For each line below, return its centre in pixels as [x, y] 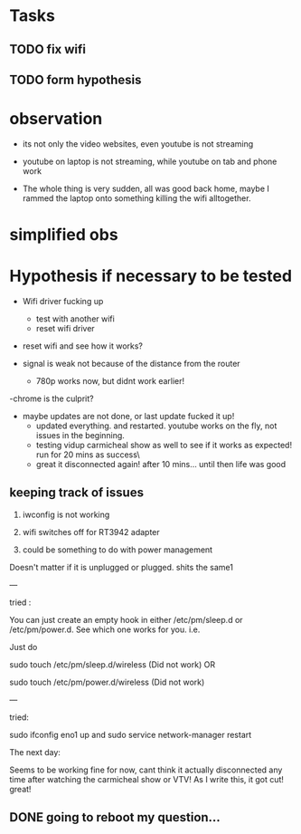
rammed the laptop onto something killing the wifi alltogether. [136, 198]
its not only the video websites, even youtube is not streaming [138, 144]
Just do [24, 647]
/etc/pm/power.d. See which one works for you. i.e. [105, 629]
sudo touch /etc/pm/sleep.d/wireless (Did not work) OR [112, 664]
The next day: [35, 752]
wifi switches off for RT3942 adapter [91, 532]
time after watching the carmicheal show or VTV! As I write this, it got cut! [147, 779]
